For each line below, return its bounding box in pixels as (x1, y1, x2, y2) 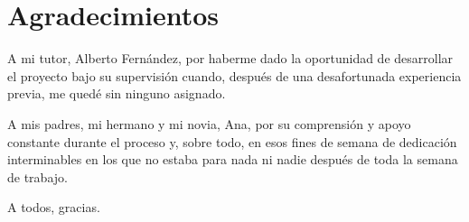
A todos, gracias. (7, 198, 100, 217)
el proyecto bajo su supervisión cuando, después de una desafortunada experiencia (7, 66, 462, 85)
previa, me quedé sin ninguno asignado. (7, 84, 226, 103)
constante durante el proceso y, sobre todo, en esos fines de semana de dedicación (7, 132, 457, 151)
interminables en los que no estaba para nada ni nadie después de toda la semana (7, 150, 458, 169)
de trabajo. (7, 167, 68, 186)
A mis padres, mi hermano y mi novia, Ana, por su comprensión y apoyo (7, 114, 411, 133)
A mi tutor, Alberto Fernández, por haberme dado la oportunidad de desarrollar (7, 49, 454, 68)
